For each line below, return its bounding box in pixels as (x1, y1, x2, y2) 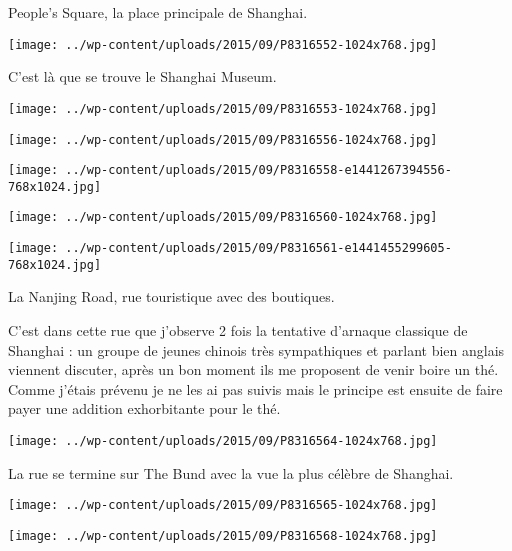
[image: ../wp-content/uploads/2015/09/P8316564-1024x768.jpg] (8, 434, 438, 448)
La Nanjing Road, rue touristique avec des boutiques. (8, 286, 335, 307)
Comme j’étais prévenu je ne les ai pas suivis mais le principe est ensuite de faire (8, 378, 503, 399)
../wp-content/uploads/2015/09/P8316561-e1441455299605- (65, 241, 452, 256)
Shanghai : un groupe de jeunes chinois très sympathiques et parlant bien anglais (8, 339, 505, 360)
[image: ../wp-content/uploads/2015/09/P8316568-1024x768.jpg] (8, 528, 438, 543)
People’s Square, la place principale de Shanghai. (8, 2, 308, 22)
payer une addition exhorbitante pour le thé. (8, 398, 281, 419)
